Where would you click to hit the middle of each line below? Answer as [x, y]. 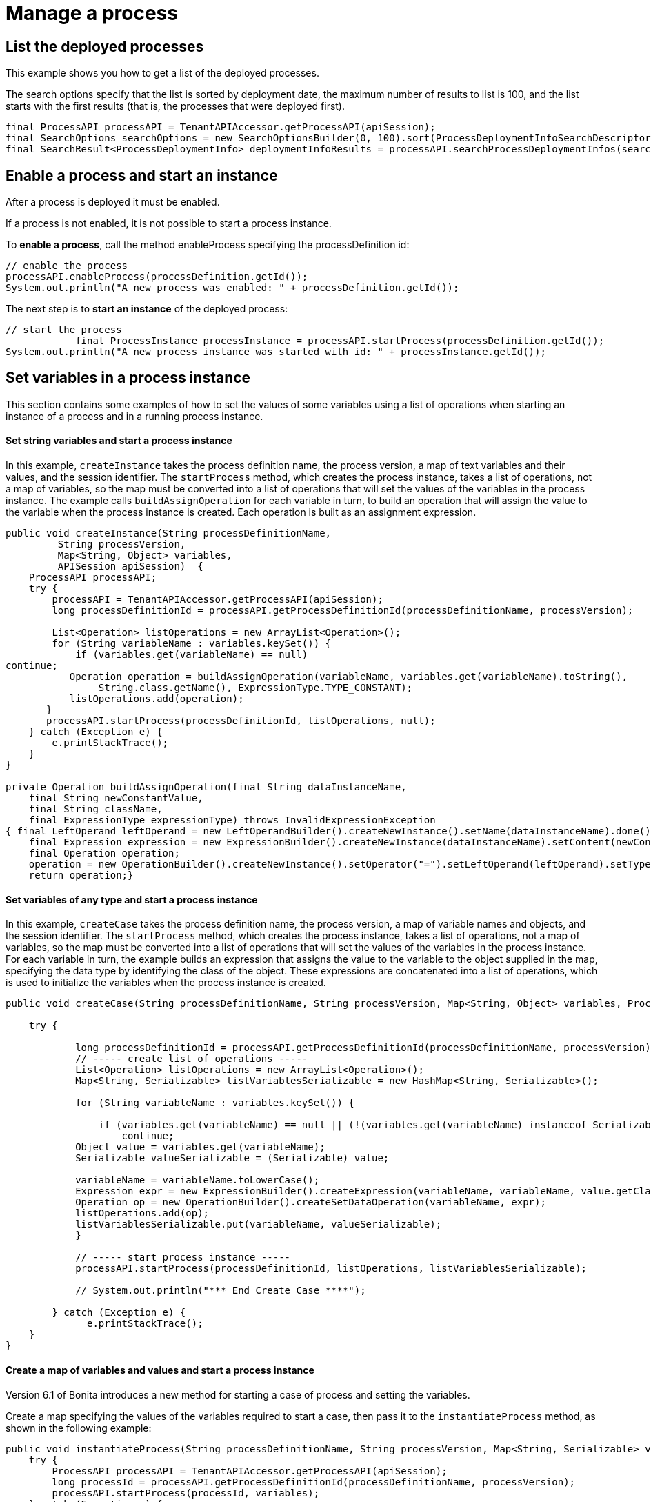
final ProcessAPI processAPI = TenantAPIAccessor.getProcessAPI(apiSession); [221, 127]
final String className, [96, 809]
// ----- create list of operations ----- [192, 1059]
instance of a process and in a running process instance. [134, 416]
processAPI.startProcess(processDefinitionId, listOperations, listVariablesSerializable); [331, 1269]
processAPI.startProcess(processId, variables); [186, 1493]
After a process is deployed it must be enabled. [113, 202]
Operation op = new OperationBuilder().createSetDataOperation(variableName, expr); [311, 1202]
